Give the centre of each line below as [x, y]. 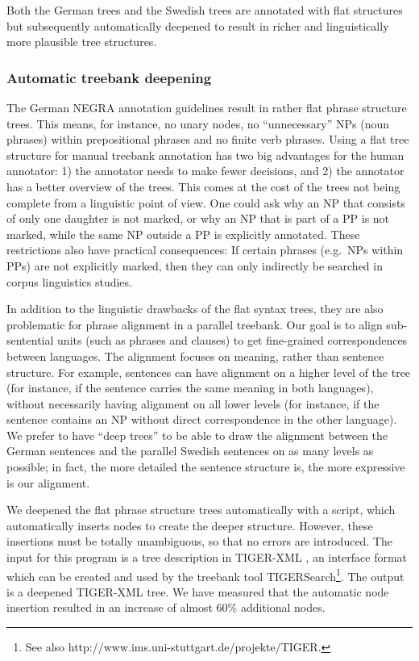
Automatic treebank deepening [109, 77]
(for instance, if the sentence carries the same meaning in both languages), [190, 388]
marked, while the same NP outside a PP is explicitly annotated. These [183, 234]
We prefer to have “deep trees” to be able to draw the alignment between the [197, 435]
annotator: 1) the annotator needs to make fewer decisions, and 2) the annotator [205, 171]
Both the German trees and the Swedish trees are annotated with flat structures [205, 10]
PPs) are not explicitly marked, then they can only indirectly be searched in [195, 265]
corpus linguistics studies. [69, 281]
